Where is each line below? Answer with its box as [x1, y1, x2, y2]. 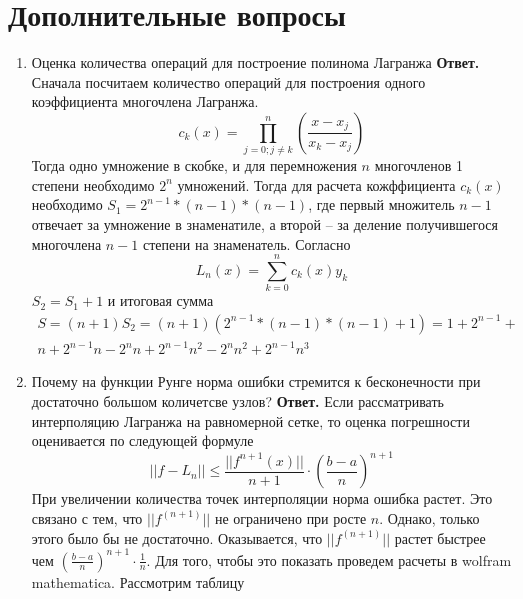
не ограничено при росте [214, 507, 367, 528]
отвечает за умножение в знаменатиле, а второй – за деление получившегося [31, 214, 498, 235]
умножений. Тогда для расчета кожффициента [177, 174, 456, 195]
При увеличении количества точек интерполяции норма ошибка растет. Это [31, 488, 493, 509]
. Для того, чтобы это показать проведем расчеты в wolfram [146, 549, 512, 570]
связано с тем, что [31, 507, 143, 528]
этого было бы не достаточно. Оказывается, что [31, 527, 323, 548]
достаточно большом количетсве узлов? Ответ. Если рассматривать [31, 391, 444, 412]
